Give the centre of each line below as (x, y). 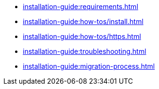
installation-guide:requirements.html (81, 6)
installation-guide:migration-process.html (89, 66)
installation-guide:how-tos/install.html (83, 21)
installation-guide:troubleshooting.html (85, 51)
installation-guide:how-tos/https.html (82, 36)
